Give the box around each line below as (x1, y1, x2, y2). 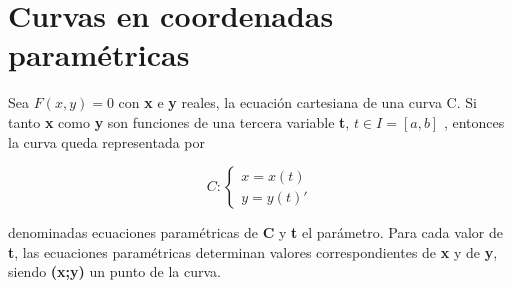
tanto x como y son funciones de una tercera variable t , (8, 111, 350, 132)
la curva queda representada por (8, 131, 206, 152)
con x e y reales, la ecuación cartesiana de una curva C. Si (118, 92, 477, 113)
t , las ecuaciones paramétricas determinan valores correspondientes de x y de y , (8, 241, 498, 262)
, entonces (443, 111, 505, 132)
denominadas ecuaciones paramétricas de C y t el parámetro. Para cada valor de (8, 222, 503, 243)
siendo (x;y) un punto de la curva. (8, 261, 222, 282)
